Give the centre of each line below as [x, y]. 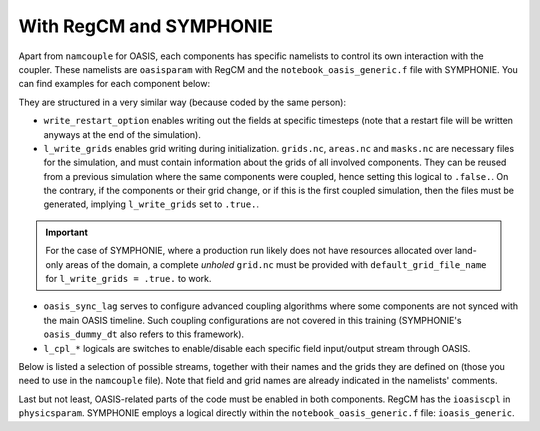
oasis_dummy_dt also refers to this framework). [144, 334]
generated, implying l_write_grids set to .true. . [151, 204]
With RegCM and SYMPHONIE [146, 26]
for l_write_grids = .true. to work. [128, 279]
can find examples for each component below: [114, 84]
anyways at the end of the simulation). [122, 134]
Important [67, 232]
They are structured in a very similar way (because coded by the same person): [182, 102]
